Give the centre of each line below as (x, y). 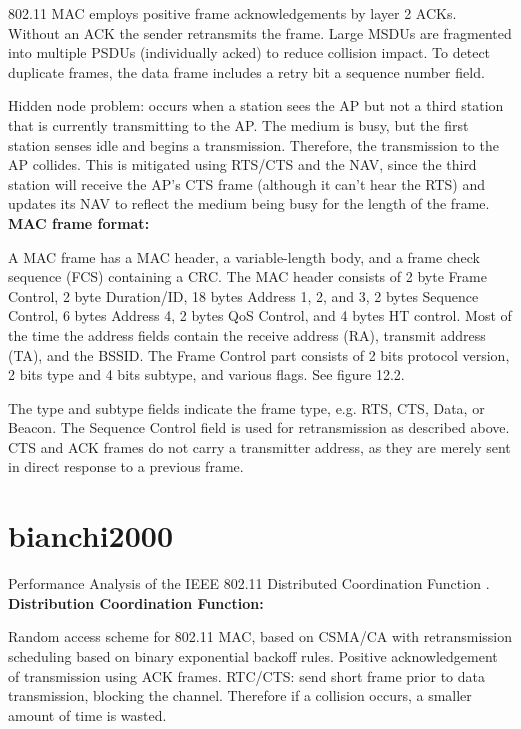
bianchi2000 (91, 535)
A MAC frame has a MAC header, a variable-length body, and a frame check (244, 256)
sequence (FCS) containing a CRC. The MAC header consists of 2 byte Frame (247, 276)
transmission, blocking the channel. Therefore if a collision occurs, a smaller (240, 695)
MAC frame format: (79, 222)
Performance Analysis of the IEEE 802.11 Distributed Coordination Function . (249, 583)
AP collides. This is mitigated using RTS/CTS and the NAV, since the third (242, 164)
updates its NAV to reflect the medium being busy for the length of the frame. (249, 203)
